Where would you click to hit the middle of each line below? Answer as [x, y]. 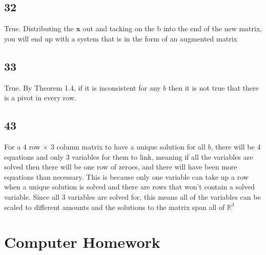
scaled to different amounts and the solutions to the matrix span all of [115, 207]
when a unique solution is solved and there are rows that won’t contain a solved [129, 187]
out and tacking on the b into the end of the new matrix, [172, 28]
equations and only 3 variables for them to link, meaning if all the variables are [129, 156]
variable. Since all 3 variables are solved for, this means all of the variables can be [132, 196]
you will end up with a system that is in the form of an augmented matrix [121, 38]
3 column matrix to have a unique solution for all [128, 146]
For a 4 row [22, 146]
